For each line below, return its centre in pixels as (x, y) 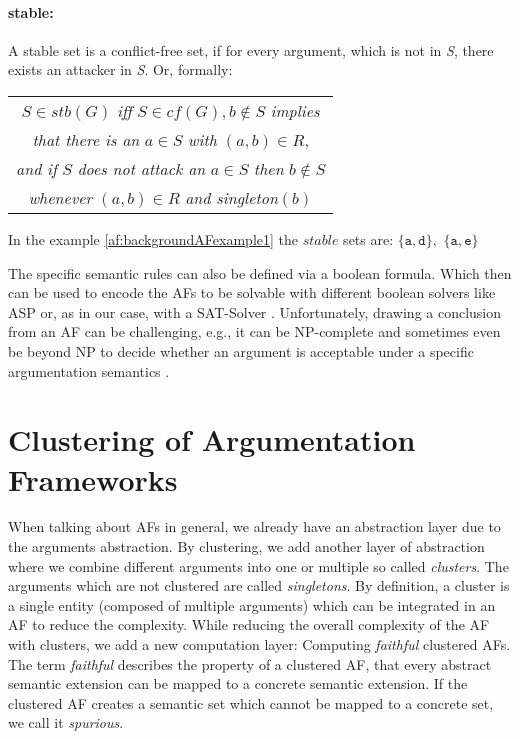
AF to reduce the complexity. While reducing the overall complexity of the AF (249, 624)
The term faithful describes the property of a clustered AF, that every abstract (250, 663)
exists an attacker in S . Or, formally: (120, 69)
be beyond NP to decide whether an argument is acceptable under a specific (241, 350)
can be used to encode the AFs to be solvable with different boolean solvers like (252, 292)
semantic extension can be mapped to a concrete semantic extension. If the (238, 683)
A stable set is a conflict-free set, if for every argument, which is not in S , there (251, 49)
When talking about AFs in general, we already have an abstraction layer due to (254, 526)
